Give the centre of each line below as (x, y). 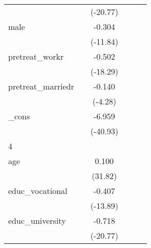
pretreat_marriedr (41, 86)
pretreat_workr (36, 56)
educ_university (37, 220)
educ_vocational (38, 191)
